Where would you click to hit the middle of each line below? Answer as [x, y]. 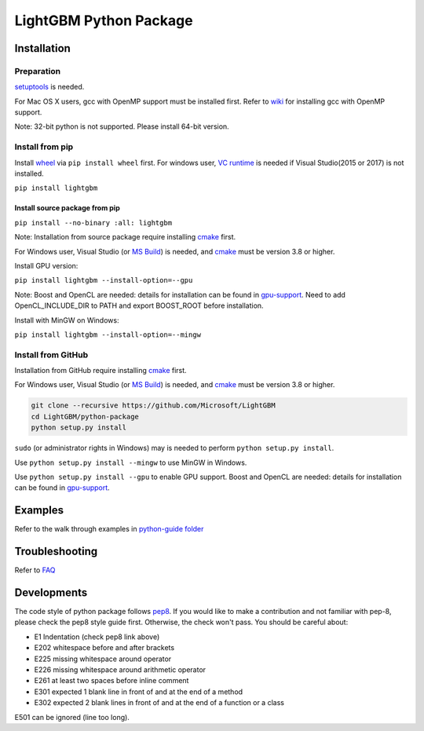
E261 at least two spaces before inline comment [111, 681]
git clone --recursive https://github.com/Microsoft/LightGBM [153, 406]
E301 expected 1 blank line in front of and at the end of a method [139, 692]
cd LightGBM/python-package [85, 417]
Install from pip [44, 147]
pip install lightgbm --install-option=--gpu [104, 280]
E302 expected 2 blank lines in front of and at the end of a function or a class [159, 703]
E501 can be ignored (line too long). [72, 717]
